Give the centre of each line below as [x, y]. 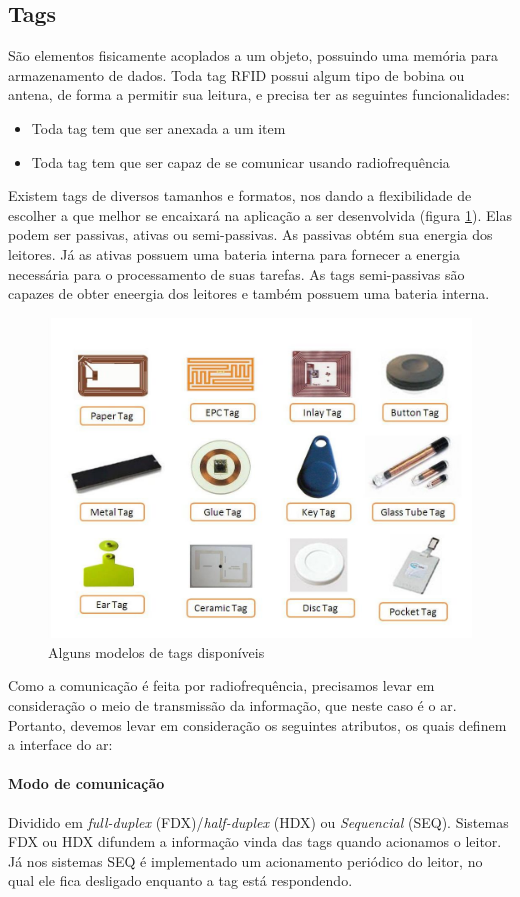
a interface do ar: [60, 744]
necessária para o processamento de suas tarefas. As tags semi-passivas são [236, 273]
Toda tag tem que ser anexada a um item [158, 127]
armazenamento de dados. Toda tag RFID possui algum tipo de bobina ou [236, 74]
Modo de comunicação [86, 783]
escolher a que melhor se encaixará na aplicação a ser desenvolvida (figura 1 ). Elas [260, 214]
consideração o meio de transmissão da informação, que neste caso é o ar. [232, 705]
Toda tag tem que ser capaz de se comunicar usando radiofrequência [240, 161]
